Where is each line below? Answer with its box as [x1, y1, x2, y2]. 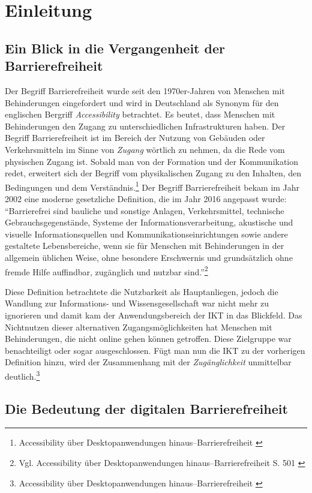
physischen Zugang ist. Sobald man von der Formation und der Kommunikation [5, 155, 299, 167]
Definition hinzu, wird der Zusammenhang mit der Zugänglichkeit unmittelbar [5, 356, 292, 368]
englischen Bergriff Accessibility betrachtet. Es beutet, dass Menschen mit [5, 108, 275, 121]
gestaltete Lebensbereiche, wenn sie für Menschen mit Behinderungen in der [5, 239, 284, 252]
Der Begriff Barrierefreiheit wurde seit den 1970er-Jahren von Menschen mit [5, 84, 285, 97]
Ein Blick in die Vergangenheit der [5, 38, 225, 57]
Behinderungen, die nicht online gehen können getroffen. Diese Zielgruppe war [5, 332, 292, 345]
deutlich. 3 [5, 368, 40, 382]
